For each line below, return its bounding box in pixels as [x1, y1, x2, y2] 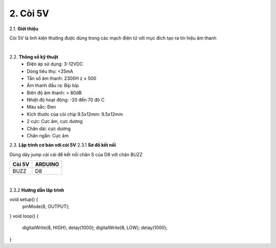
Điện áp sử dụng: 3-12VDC [27, 61, 83, 67]
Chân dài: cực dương [27, 126, 71, 132]
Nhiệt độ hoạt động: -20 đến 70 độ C [27, 97, 105, 103]
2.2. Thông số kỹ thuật [9, 54, 59, 60]
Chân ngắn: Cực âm [27, 133, 69, 139]
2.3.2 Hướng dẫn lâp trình [9, 187, 64, 193]
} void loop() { [9, 213, 39, 219]
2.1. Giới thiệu [9, 26, 38, 32]
